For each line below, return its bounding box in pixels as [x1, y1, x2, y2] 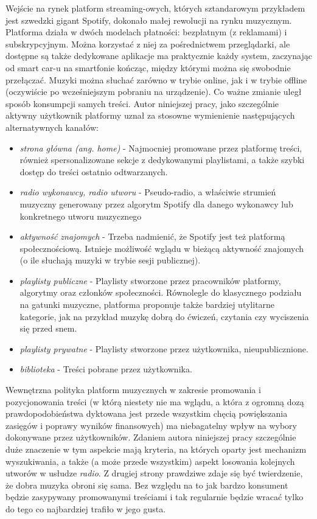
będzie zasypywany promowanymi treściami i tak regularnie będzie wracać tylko [5, 490, 304, 503]
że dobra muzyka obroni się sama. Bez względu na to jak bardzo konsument [5, 478, 288, 491]
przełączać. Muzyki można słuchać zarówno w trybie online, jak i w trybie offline [5, 73, 307, 86]
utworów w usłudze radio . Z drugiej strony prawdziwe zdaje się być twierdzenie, [5, 467, 303, 479]
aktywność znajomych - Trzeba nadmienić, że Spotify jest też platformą [19, 230, 285, 243]
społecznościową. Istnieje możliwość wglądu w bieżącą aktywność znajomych [19, 242, 304, 254]
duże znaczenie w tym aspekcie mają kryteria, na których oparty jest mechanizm [5, 443, 307, 455]
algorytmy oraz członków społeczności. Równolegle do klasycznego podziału [19, 286, 302, 299]
